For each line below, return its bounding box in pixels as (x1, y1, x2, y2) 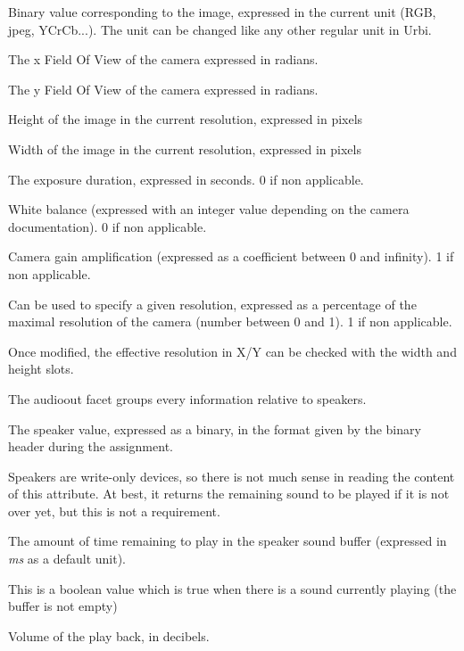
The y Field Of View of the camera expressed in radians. (8, 79, 319, 98)
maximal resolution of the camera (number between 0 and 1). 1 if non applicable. (8, 312, 452, 331)
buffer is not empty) (8, 597, 118, 615)
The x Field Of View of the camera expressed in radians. (8, 50, 319, 69)
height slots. (8, 359, 74, 378)
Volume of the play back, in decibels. (8, 626, 210, 645)
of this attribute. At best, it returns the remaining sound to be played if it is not (8, 484, 450, 503)
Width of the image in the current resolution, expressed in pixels (8, 139, 361, 158)
